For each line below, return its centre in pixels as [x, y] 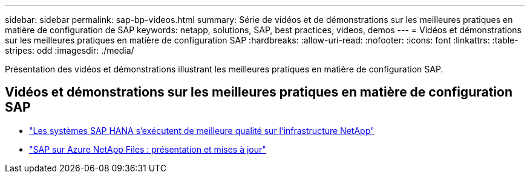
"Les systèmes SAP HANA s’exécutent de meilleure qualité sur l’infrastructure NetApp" [202, 130]
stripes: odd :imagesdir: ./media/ [70, 50]
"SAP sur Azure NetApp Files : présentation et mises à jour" [148, 149]
